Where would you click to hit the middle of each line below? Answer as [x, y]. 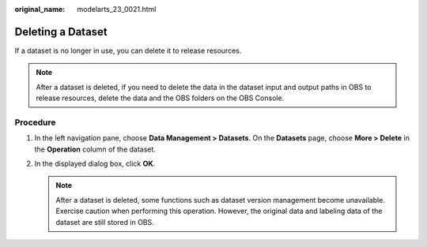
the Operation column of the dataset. [95, 149]
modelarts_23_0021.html [117, 9]
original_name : [40, 9]
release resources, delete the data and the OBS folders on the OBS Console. [160, 98]
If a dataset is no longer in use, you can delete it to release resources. [128, 51]
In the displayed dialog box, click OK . [95, 163]
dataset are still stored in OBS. [105, 222]
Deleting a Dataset [61, 32]
